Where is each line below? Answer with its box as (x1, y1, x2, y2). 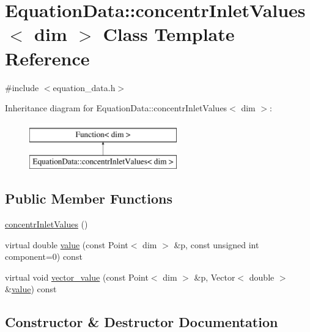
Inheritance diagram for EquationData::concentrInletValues (5, 101, 227, 114)
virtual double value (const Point (5, 238, 128, 251)
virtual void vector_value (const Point (5, 270, 149, 283)
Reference (5, 45, 90, 70)
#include (5, 81, 39, 94)
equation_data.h (53, 81, 116, 94)
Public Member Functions (5, 189, 172, 208)
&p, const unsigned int (174, 238, 259, 251)
